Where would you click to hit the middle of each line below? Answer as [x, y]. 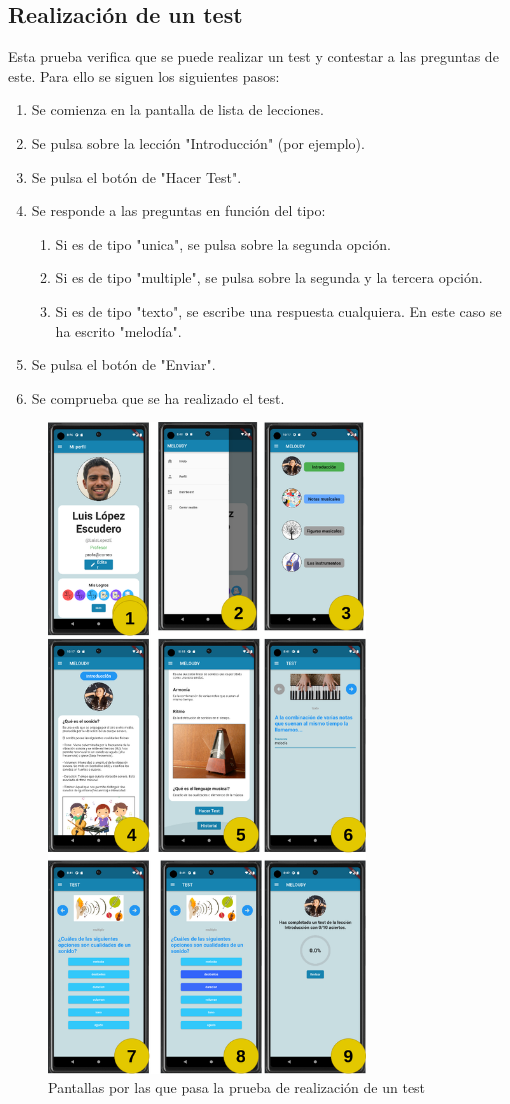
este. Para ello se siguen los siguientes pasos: [144, 75]
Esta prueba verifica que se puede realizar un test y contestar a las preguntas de [253, 56]
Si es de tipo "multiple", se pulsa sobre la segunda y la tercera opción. [269, 277]
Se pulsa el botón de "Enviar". [123, 364]
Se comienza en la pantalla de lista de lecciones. [177, 109]
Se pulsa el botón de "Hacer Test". [136, 176]
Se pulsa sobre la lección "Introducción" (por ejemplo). [198, 142]
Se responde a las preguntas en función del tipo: [178, 210]
